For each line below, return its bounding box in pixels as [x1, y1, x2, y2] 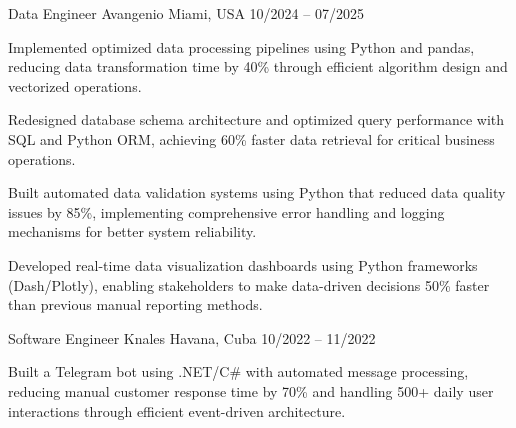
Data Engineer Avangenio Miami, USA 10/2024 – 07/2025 [8, 3, 364, 23]
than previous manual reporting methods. [8, 294, 263, 315]
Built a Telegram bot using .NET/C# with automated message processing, [8, 361, 469, 382]
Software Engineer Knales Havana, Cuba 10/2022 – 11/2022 [8, 327, 376, 348]
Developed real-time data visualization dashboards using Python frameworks [8, 254, 478, 275]
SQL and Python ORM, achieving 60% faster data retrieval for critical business [8, 128, 495, 149]
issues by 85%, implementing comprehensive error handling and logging [8, 201, 445, 222]
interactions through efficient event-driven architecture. [8, 400, 346, 421]
